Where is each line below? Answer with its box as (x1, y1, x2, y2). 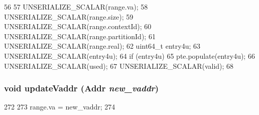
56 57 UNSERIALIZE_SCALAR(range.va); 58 (4, 2, 148, 12)
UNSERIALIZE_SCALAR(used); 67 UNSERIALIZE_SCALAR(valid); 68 (4, 60, 234, 71)
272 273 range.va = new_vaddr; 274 (4, 101, 115, 112)
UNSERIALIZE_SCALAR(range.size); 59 (4, 11, 134, 22)
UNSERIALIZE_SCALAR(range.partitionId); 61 (4, 31, 156, 41)
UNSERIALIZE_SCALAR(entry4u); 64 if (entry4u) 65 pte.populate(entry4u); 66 (4, 50, 255, 61)
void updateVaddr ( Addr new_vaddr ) (4, 82, 159, 94)
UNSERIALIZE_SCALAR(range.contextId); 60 (4, 21, 152, 32)
